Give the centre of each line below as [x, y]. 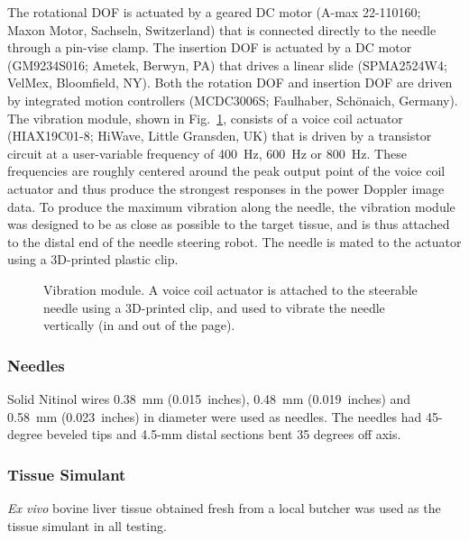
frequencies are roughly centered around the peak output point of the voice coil [226, 171]
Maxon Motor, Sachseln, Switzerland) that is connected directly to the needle [222, 29]
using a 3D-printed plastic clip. [93, 259]
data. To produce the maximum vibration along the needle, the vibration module [231, 206]
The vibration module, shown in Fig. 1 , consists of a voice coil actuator [205, 118]
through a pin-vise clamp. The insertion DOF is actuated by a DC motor [210, 47]
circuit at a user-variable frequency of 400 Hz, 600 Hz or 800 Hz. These [207, 153]
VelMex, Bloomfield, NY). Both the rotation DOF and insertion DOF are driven [230, 83]
